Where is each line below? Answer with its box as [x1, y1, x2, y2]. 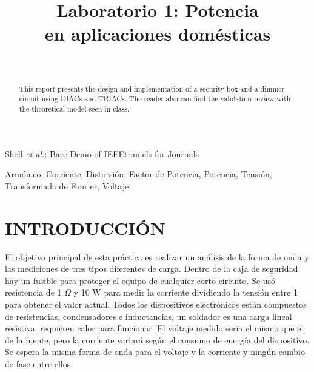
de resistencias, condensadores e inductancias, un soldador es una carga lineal [5, 309, 292, 322]
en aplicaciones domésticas [44, 21, 271, 46]
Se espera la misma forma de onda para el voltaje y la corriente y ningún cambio [5, 345, 305, 358]
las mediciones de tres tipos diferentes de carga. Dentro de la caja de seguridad [5, 262, 298, 275]
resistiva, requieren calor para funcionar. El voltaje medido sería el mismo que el [5, 322, 304, 334]
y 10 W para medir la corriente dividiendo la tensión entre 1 [73, 286, 298, 299]
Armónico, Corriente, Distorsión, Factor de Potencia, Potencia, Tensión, [5, 167, 272, 180]
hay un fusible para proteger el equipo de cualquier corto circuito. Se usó [5, 274, 276, 286]
